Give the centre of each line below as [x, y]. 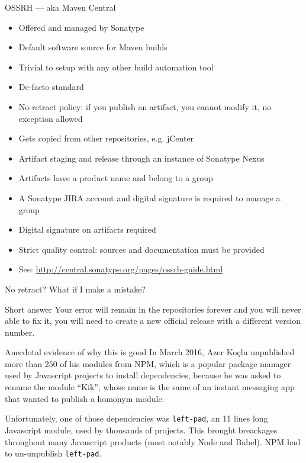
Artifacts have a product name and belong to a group [116, 178]
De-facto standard [51, 87]
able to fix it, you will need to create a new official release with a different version [153, 321]
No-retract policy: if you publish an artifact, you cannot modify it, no [145, 106]
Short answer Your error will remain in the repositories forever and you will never [153, 309]
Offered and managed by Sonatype [81, 27]
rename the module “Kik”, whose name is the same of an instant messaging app [150, 387]
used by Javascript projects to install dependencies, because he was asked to [143, 375]
